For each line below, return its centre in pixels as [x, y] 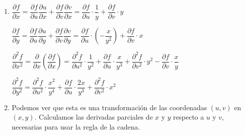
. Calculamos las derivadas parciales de [94, 117]
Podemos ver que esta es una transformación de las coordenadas [109, 107]
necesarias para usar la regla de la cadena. [76, 126]
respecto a [189, 117]
